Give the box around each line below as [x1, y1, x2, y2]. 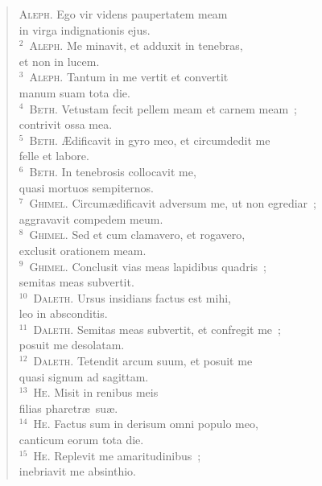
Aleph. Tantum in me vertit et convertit [29, 68, 229, 85]
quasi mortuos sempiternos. [19, 179, 155, 196]
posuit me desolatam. [19, 336, 125, 353]
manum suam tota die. [19, 84, 130, 101]
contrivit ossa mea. [19, 116, 113, 133]
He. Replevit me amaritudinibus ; [33, 447, 201, 463]
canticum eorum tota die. [19, 431, 144, 448]
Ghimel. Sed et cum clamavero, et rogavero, [29, 226, 246, 243]
